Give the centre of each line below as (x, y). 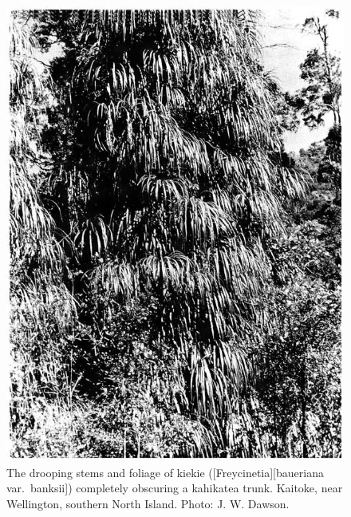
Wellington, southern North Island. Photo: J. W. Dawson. (148, 503)
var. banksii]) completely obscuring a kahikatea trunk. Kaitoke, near (175, 488)
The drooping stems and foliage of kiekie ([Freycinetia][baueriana (165, 472)
